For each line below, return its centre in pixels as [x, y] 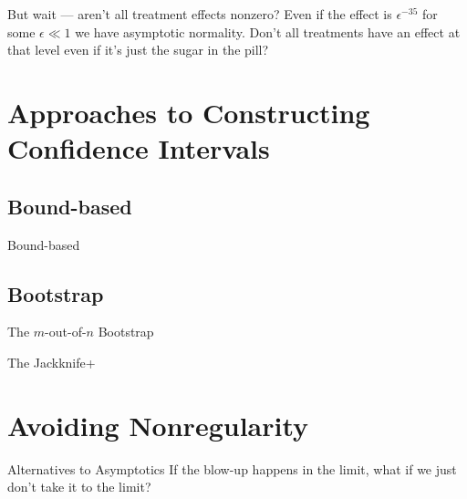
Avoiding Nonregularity [158, 425]
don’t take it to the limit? [79, 487]
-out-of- [66, 332]
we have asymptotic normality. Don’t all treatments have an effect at [268, 31]
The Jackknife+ [52, 362]
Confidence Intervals [139, 148]
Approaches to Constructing [189, 112]
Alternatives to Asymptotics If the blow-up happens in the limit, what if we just [232, 468]
